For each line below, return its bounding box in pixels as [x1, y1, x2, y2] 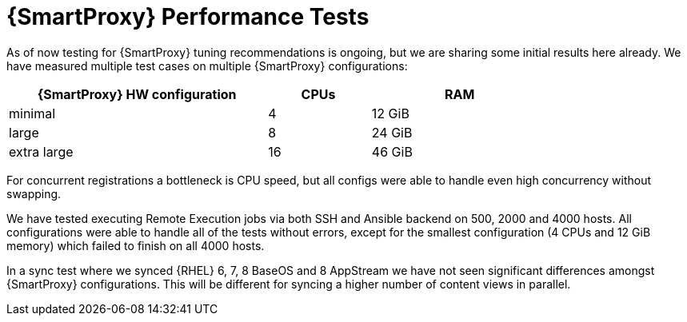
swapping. [6, 186, 62, 201]
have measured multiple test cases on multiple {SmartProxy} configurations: [6, 58, 408, 73]
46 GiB [371, 143, 413, 160]
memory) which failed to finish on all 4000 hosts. [6, 238, 265, 252]
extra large [9, 143, 74, 160]
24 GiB [371, 124, 413, 141]
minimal [9, 105, 56, 121]
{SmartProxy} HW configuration [37, 85, 237, 102]
